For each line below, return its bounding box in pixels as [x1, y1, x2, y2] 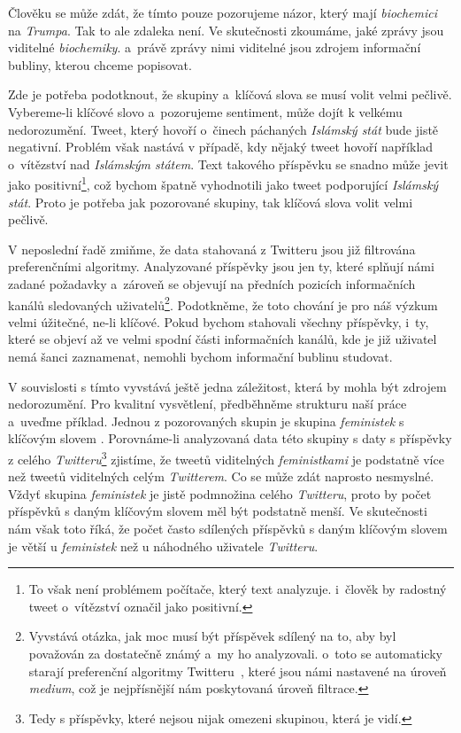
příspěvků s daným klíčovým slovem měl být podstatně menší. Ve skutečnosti [8, 502, 427, 520]
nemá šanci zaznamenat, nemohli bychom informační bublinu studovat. [8, 347, 393, 365]
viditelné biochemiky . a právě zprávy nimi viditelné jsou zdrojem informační [8, 38, 421, 57]
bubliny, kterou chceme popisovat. [8, 55, 192, 74]
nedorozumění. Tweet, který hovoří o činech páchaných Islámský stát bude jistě [8, 120, 439, 138]
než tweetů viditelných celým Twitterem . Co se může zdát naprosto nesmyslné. [8, 467, 434, 486]
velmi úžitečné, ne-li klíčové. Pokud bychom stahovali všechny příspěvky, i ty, [8, 312, 429, 331]
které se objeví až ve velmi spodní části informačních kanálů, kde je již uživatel [8, 330, 437, 348]
